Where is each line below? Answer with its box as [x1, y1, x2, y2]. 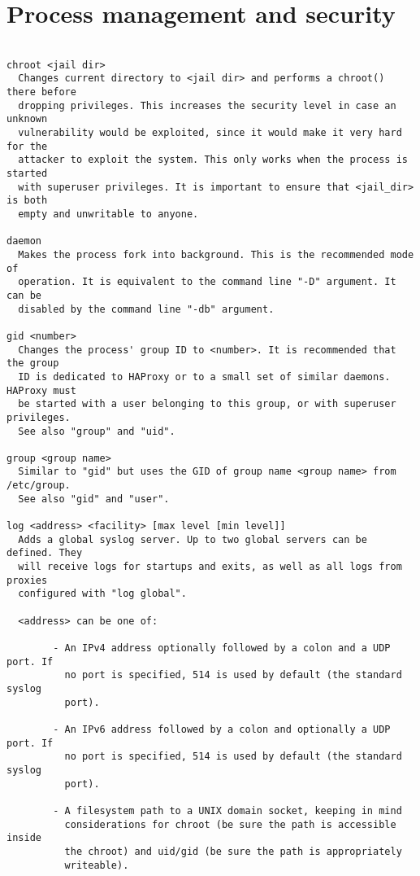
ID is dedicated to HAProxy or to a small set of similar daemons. [18, 370, 391, 383]
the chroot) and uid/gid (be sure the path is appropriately [64, 845, 402, 857]
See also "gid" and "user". [18, 493, 170, 505]
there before [6, 86, 76, 99]
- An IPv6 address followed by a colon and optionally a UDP [53, 723, 391, 735]
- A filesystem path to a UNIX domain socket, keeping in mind [53, 804, 402, 817]
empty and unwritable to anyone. [18, 208, 199, 220]
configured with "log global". [18, 588, 187, 600]
